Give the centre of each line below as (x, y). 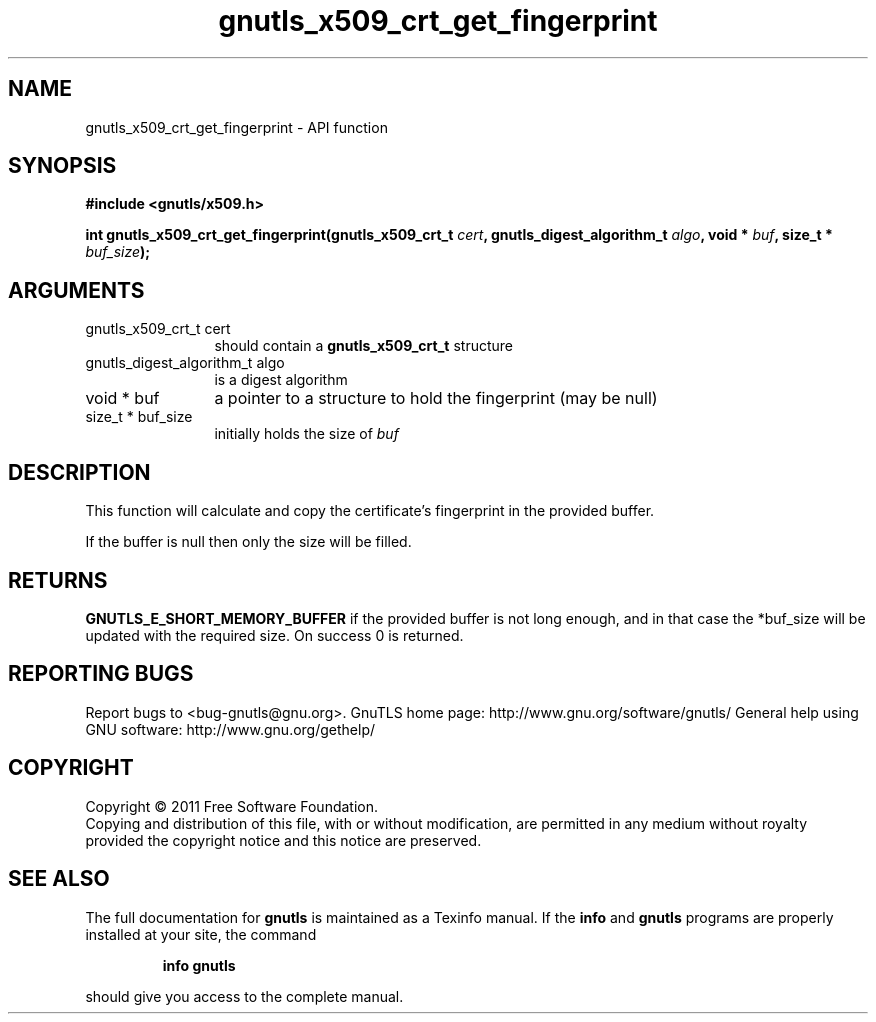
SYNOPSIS (62, 166)
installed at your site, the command (201, 934)
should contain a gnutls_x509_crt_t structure (363, 346)
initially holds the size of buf (306, 434)
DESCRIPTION (79, 472)
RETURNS (58, 580)
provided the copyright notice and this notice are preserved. (283, 840)
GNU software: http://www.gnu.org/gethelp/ (230, 729)
